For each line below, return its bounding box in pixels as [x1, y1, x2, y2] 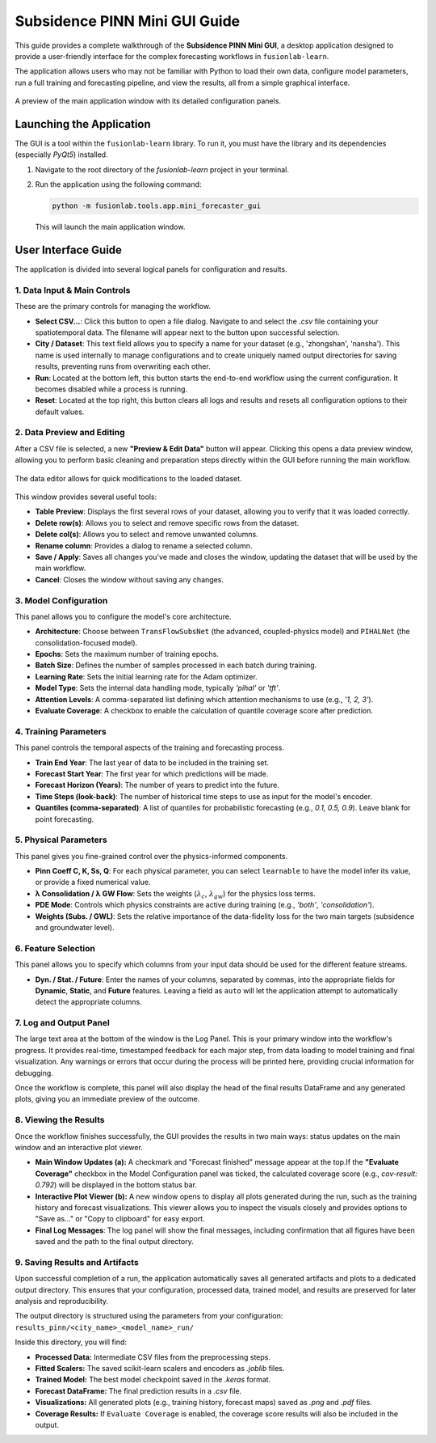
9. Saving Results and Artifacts [15, 1256, 139, 1267]
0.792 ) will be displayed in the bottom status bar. [35, 1180, 198, 1190]
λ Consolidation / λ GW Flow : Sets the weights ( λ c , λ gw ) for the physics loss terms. [35, 888, 317, 900]
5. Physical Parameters [15, 834, 108, 845]
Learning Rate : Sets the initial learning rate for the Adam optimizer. [35, 671, 258, 681]
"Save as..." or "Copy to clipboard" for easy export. [35, 1214, 205, 1224]
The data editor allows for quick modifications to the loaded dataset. [15, 473, 242, 483]
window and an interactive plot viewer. [15, 1142, 143, 1152]
